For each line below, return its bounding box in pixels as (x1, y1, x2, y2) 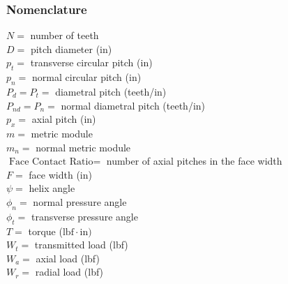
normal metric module (36, 140, 131, 154)
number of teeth (30, 28, 99, 43)
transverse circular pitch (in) (30, 55, 153, 70)
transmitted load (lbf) (34, 237, 128, 252)
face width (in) (29, 167, 92, 181)
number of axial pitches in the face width (106, 154, 282, 168)
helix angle (29, 181, 75, 195)
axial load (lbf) (36, 251, 100, 265)
